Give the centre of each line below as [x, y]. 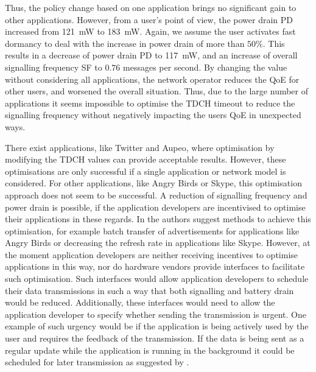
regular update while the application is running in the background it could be [150, 350]
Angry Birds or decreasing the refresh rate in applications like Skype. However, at [158, 243]
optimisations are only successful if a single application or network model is [146, 171]
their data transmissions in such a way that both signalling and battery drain [149, 290]
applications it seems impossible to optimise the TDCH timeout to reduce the [150, 103]
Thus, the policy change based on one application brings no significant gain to [151, 7]
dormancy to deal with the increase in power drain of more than [125, 43]
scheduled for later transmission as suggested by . [97, 362]
